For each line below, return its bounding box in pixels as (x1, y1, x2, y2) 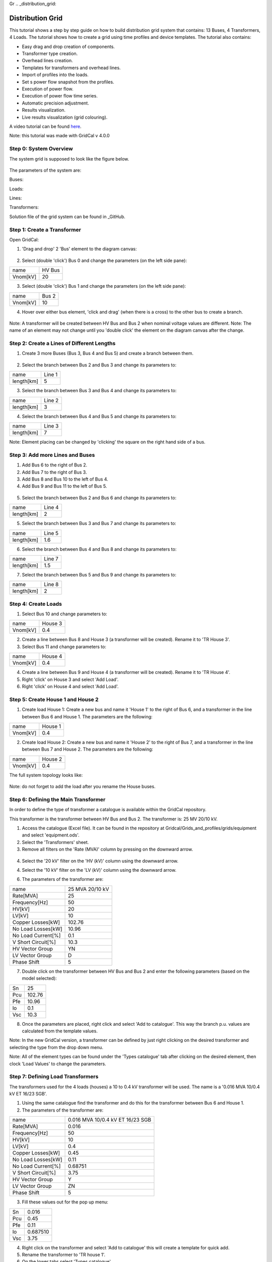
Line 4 (43, 504, 59, 511)
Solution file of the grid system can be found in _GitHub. (9, 214, 125, 220)
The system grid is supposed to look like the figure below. (9, 155, 129, 162)
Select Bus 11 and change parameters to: (22, 644, 107, 650)
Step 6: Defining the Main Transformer (9, 796, 106, 803)
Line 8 (43, 581, 59, 588)
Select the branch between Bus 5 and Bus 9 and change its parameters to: (22, 571, 176, 577)
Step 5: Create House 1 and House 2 (9, 696, 99, 703)
